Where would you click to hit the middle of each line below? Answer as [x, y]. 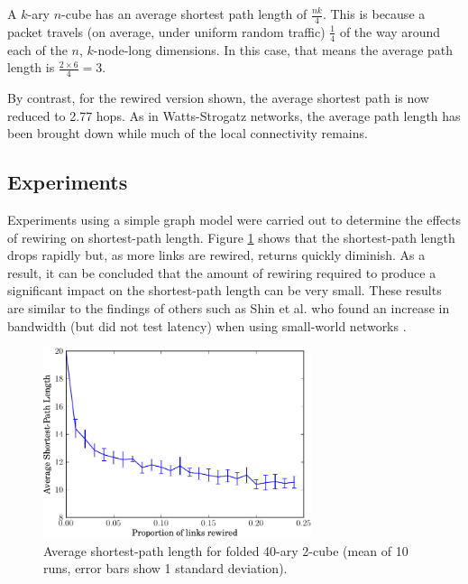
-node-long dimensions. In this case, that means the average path [273, 49]
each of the [37, 49]
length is [31, 67]
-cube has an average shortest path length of [184, 14]
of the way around [390, 31]
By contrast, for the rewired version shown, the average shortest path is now [218, 98]
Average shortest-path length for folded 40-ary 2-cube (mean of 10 [226, 550]
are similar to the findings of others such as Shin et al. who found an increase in [229, 308]
